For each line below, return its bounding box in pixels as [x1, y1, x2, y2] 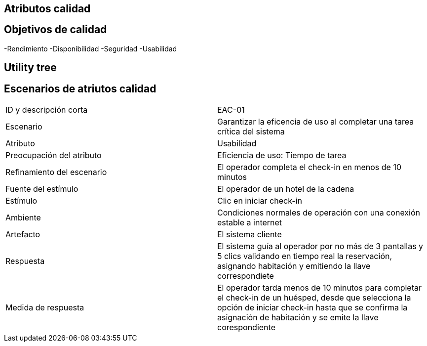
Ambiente [5, 213, 41, 223]
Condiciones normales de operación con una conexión [217, 208, 421, 218]
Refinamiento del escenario [5, 167, 107, 177]
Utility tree [4, 61, 57, 74]
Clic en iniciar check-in [217, 196, 302, 206]
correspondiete [217, 271, 274, 281]
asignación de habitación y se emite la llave [217, 312, 379, 323]
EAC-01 [217, 105, 245, 115]
